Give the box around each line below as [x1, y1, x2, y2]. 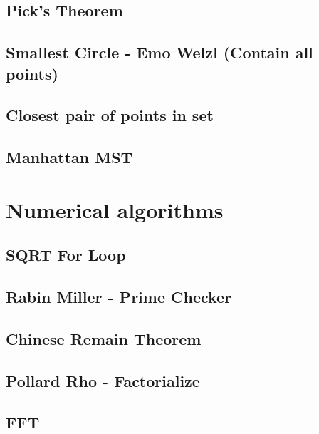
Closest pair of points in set [6, 104, 214, 126]
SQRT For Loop [6, 244, 126, 266]
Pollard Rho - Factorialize [6, 369, 200, 391]
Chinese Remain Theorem [6, 327, 202, 349]
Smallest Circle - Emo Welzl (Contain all [6, 41, 313, 63]
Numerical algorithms [6, 195, 224, 224]
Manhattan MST [6, 146, 133, 168]
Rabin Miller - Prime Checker [6, 286, 232, 308]
